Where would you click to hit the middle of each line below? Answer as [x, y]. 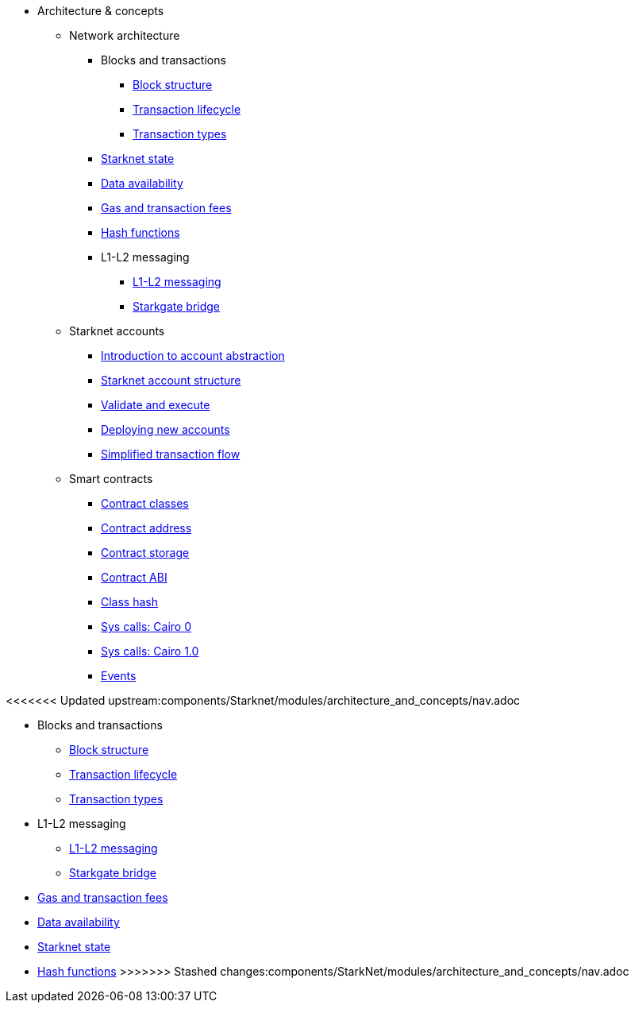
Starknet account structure [171, 380]
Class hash [130, 602]
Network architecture [125, 35]
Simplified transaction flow [171, 454]
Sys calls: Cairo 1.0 [150, 651]
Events [119, 676]
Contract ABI [134, 577]
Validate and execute [156, 405]
